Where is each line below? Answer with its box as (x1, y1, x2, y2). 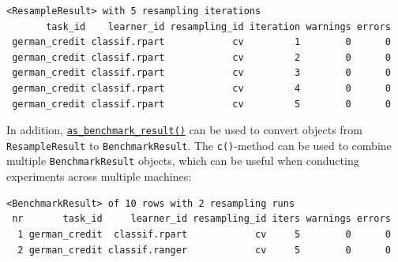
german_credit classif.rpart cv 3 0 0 (12, 67, 391, 79)
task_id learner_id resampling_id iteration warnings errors (46, 21, 391, 32)
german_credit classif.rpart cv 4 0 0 (12, 82, 391, 94)
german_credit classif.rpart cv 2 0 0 (12, 51, 391, 63)
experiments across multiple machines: (6, 168, 192, 185)
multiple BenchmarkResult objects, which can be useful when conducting (6, 152, 359, 169)
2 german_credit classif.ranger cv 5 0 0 (17, 244, 391, 256)
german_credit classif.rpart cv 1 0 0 (12, 36, 391, 48)
